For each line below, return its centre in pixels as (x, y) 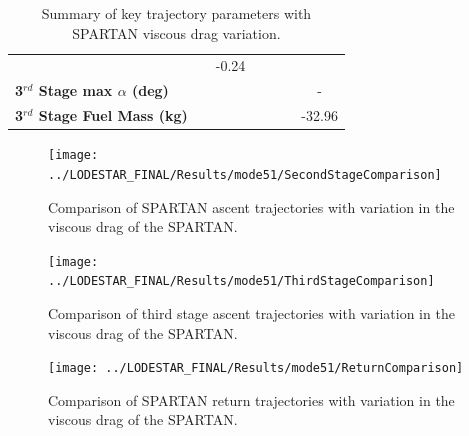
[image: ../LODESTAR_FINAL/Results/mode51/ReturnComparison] (256, 368)
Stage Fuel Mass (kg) (113, 115)
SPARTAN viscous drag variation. (176, 32)
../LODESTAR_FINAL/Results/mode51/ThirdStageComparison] (241, 281)
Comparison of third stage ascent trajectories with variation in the (251, 313)
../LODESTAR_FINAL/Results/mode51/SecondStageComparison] (245, 174)
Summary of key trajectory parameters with (176, 13)
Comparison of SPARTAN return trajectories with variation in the (251, 399)
